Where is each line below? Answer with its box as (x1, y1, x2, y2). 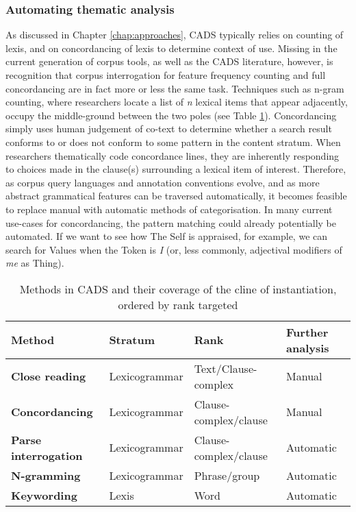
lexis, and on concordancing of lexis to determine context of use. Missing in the (5, 40, 338, 55)
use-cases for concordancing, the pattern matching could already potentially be (5, 215, 337, 230)
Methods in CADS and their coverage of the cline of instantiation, (19, 280, 337, 297)
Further (286, 324, 329, 340)
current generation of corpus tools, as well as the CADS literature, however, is (5, 54, 333, 69)
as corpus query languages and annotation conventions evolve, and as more (5, 175, 320, 189)
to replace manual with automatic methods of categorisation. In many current (5, 202, 333, 216)
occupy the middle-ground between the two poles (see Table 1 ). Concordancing (5, 108, 337, 122)
